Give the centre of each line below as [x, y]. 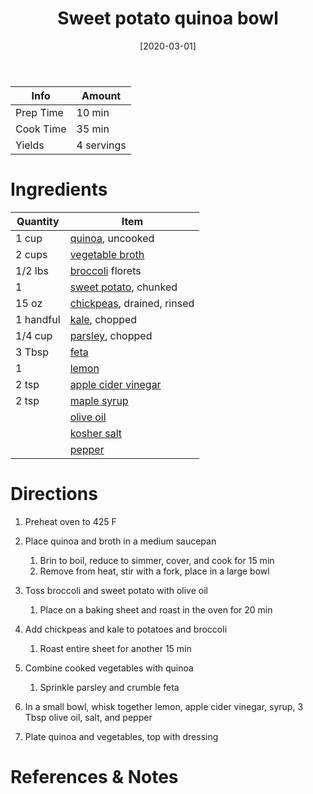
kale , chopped [103, 319]
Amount [101, 95]
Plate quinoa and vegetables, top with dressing [121, 736]
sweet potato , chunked [123, 287]
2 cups [31, 254]
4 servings [101, 145]
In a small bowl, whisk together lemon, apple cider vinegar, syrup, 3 [164, 706]
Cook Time [41, 129]
